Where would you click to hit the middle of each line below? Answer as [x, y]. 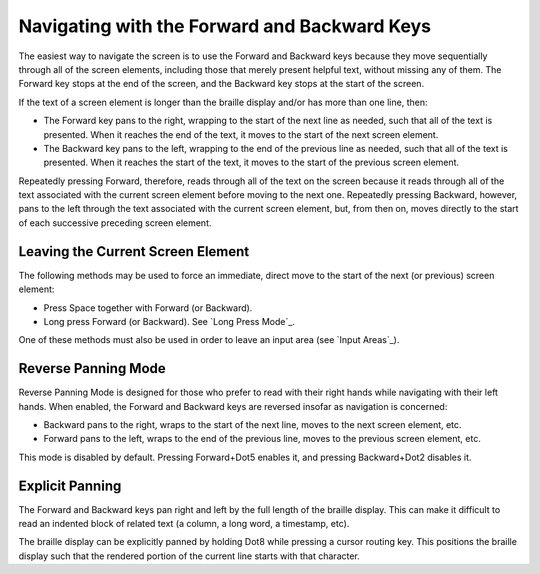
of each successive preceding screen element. [115, 222]
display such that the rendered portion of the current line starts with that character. [189, 556]
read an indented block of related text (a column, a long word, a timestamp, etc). [184, 524]
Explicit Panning [70, 485]
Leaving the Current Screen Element [134, 251]
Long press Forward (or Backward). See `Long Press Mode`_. [169, 321]
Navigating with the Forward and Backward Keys [225, 26]
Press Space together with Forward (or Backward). [148, 307]
